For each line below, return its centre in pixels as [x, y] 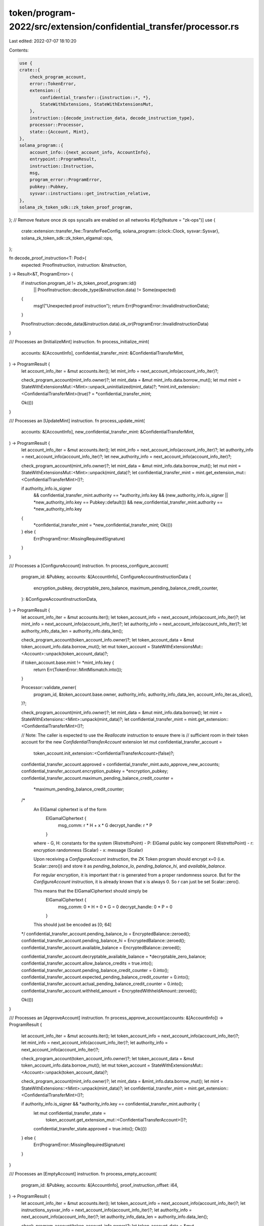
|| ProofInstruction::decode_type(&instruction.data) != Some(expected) [105, 290]
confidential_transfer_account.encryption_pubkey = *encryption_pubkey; [95, 771]
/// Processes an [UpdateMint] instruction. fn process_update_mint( [77, 421]
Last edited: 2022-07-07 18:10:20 [43, 41]
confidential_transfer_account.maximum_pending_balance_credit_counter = [97, 778]
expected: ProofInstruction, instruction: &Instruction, [74, 265]
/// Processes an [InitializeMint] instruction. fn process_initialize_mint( [79, 342]
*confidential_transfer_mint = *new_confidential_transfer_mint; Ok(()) [103, 525]
